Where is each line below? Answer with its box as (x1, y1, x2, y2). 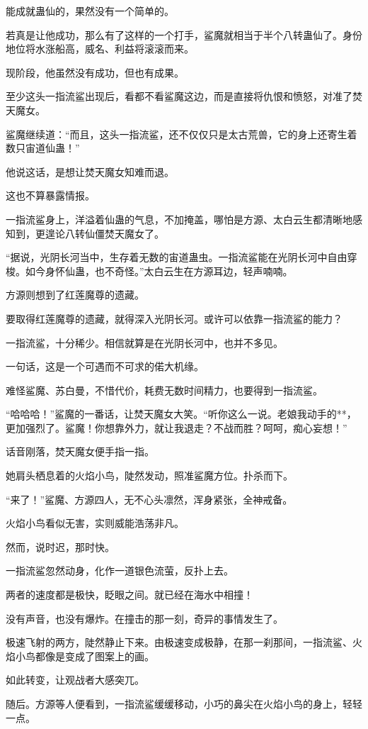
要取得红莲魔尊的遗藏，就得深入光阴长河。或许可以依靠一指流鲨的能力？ (6, 311, 343, 325)
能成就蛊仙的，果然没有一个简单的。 (6, 4, 174, 18)
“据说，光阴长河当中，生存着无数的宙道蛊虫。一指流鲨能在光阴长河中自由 (6, 250, 347, 265)
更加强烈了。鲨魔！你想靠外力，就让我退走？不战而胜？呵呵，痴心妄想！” (6, 420, 347, 435)
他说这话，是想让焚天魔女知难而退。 (6, 164, 174, 179)
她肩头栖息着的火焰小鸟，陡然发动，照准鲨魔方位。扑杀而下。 (6, 468, 293, 483)
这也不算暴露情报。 (6, 188, 95, 203)
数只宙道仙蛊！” (6, 140, 80, 155)
